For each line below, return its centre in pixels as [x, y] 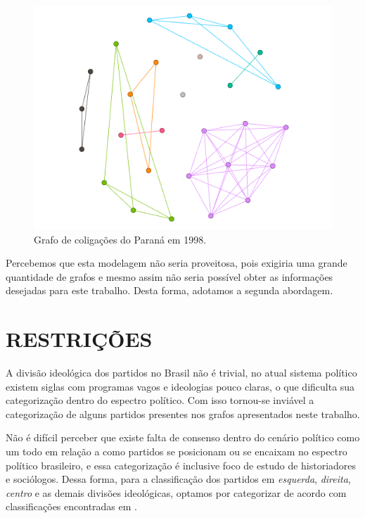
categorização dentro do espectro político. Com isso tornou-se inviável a [160, 400]
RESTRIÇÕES [79, 339]
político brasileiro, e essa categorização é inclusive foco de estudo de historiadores [181, 465]
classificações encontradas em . [71, 506]
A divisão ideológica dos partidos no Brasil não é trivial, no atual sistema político [181, 373]
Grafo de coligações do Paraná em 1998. [120, 239]
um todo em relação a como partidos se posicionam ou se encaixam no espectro [177, 451]
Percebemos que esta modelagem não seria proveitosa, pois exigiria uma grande [177, 263]
